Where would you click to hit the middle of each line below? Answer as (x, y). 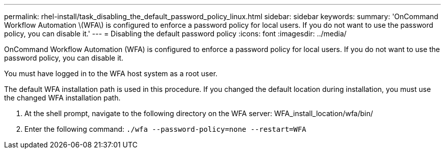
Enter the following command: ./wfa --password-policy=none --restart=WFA (165, 129)
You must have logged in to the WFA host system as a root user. (111, 73)
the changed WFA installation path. (62, 98)
